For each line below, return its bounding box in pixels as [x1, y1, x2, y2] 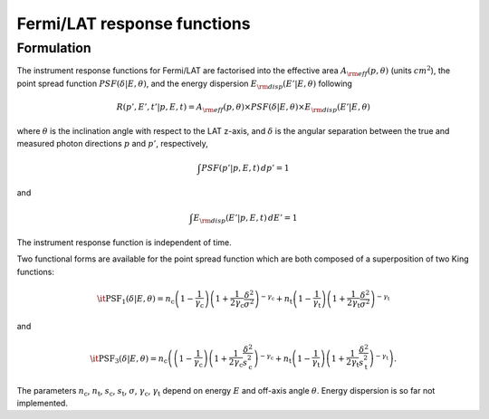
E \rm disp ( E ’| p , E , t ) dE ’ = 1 [193, 213, 298, 225]
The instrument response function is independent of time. [16, 236, 233, 248]
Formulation [16, 40, 91, 56]
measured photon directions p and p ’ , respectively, [16, 138, 208, 148]
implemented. [16, 398, 68, 409]
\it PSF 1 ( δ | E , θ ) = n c [96, 294, 176, 307]
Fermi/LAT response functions [16, 14, 251, 33]
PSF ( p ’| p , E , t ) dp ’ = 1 [200, 163, 290, 173]
